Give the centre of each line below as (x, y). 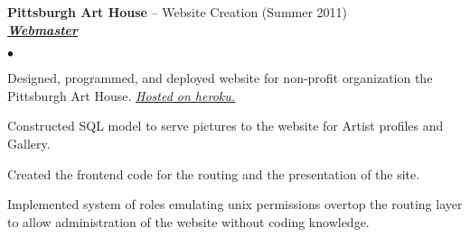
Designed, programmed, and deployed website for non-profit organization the (220, 78)
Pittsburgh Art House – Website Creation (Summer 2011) (178, 12)
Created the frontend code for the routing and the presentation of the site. (214, 173)
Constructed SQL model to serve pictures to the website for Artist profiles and (226, 126)
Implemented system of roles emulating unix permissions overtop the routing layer (235, 204)
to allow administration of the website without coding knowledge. (188, 221)
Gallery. (29, 143)
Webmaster (43, 29)
